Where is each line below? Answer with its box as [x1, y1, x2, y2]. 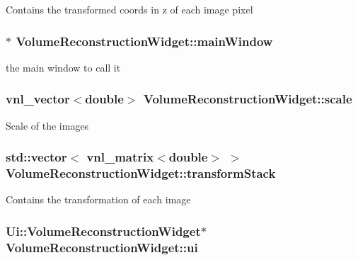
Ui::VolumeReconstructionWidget [6, 222, 201, 239]
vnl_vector [6, 90, 70, 108]
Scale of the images [6, 118, 89, 132]
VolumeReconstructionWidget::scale [143, 90, 352, 108]
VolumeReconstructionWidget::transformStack [6, 164, 276, 182]
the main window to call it [6, 60, 121, 74]
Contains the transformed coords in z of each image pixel [6, 2, 253, 16]
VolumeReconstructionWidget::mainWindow [16, 32, 273, 50]
